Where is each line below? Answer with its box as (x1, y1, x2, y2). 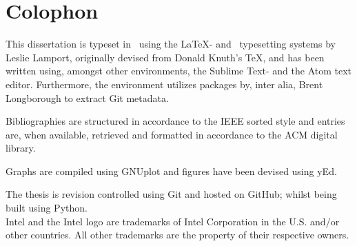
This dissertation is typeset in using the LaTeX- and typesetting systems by (6, 37, 336, 51)
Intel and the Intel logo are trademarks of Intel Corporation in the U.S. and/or (6, 214, 340, 228)
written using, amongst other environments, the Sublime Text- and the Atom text (6, 63, 352, 78)
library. (6, 141, 36, 155)
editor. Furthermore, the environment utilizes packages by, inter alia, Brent (6, 76, 323, 91)
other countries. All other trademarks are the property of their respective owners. (6, 227, 349, 242)
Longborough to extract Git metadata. (6, 90, 169, 105)
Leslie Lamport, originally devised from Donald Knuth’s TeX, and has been (6, 50, 325, 64)
